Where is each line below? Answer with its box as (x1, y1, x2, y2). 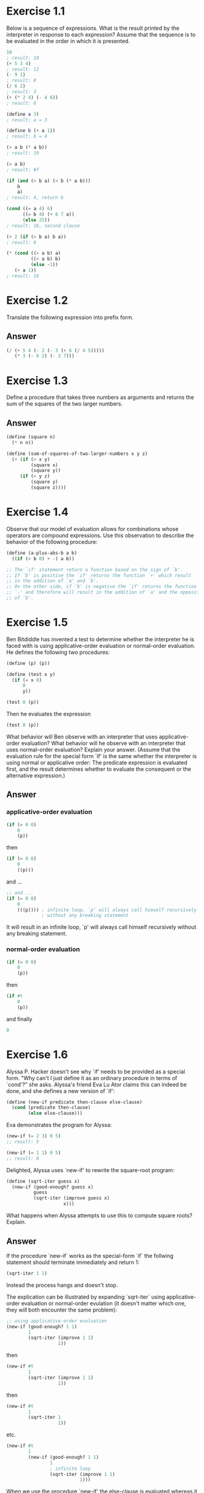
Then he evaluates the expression (6, 711, 91, 718)
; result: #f (6, 166, 39, 173)
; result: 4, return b (6, 195, 64, 201)
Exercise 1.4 (6, 505, 69, 519)
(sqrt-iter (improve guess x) (33, 1195, 110, 1201)
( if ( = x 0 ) (12, 677, 42, 683)
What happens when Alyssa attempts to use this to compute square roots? (6, 1212, 192, 1219)
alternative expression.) (6, 771, 66, 779)
